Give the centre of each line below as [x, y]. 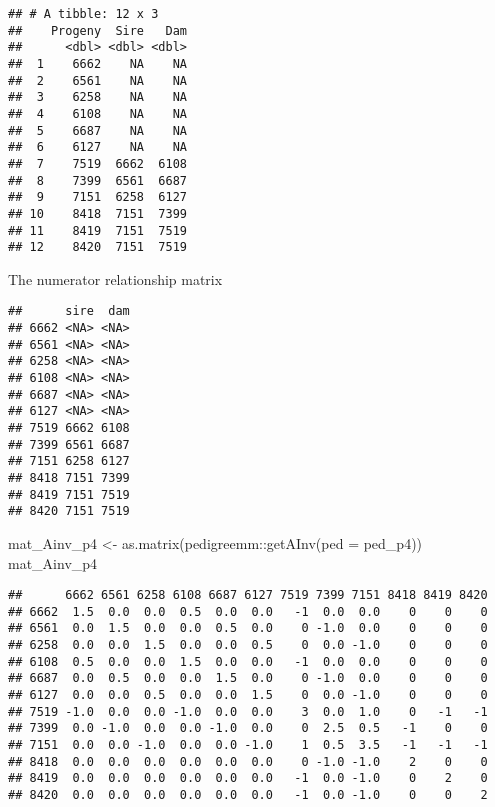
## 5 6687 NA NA [97, 130]
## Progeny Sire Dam [97, 30]
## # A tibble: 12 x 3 [83, 14]
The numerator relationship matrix [115, 278]
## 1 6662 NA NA [97, 63]
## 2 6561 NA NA [97, 80]
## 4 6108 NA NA [97, 113]
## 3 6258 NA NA [97, 97]
